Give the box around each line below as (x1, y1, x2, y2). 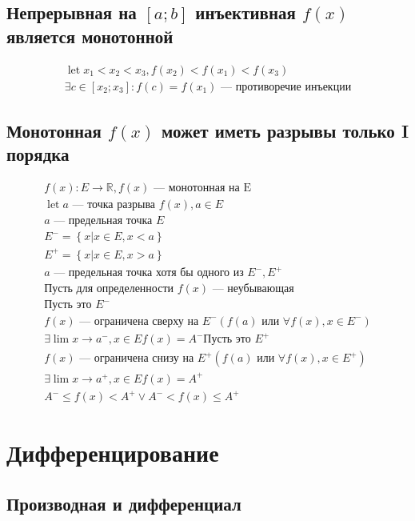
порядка (6, 142, 70, 166)
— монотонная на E (154, 182, 251, 194)
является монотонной (6, 23, 174, 48)
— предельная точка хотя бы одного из (54, 267, 244, 279)
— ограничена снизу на (79, 353, 194, 365)
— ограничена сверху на (79, 315, 199, 327)
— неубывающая (212, 283, 294, 295)
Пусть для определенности (44, 283, 174, 295)
